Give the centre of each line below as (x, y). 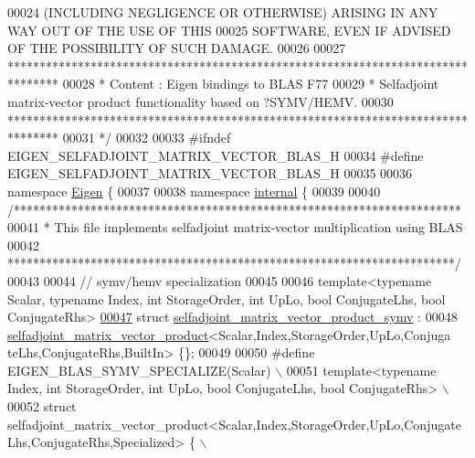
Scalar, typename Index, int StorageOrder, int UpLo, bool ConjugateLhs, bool (227, 298)
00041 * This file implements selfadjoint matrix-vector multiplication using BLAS (235, 227)
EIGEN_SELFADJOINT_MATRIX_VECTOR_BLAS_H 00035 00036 (210, 173)
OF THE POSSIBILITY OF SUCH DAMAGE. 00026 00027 (177, 48)
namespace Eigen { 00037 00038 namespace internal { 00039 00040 (194, 191)
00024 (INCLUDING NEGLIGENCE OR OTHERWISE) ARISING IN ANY (223, 12)
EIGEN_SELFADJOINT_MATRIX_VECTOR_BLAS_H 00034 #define (216, 155)
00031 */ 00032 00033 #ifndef (147, 138)
